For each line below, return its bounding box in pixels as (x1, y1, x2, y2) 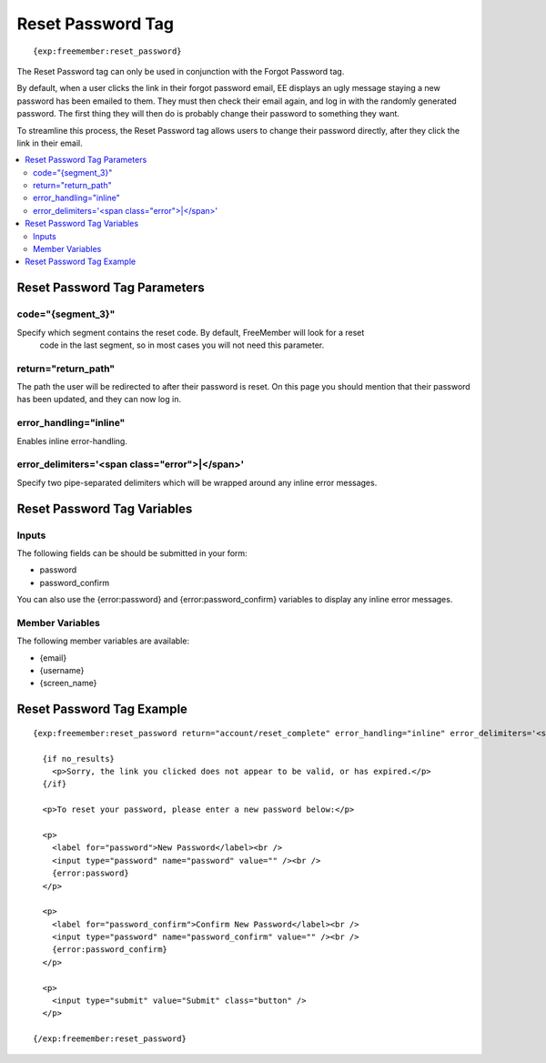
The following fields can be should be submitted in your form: (16, 547, 248, 559)
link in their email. (16, 137, 83, 148)
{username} (39, 665, 85, 676)
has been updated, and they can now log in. (16, 394, 182, 405)
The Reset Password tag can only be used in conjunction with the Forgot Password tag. (16, 66, 345, 76)
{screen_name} (39, 678, 97, 689)
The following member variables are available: (16, 635, 190, 646)
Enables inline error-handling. (16, 435, 127, 446)
